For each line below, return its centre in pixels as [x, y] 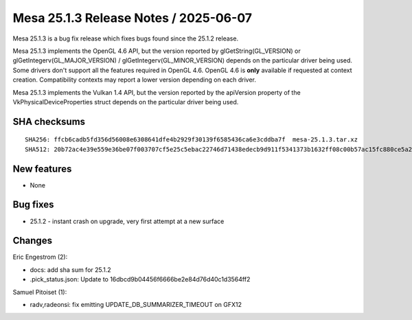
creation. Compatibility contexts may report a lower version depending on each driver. [135, 80]
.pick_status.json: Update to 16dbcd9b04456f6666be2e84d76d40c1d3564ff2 [140, 279]
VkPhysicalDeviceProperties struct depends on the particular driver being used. [126, 102]
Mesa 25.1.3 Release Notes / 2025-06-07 [133, 18]
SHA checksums [49, 121]
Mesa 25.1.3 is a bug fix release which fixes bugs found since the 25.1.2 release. [126, 38]
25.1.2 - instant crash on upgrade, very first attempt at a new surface [127, 221]
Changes [33, 241]
